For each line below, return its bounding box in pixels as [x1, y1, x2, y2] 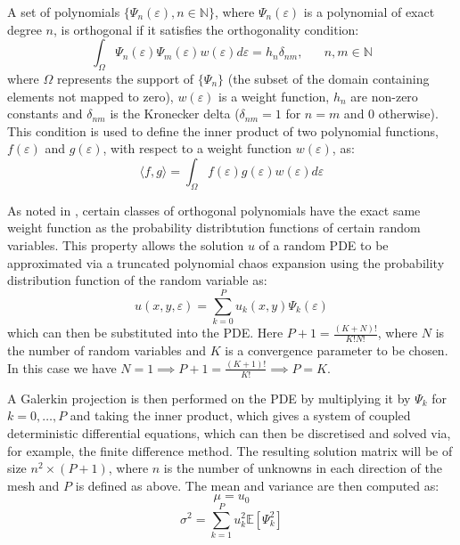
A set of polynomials [7, 3, 120, 20]
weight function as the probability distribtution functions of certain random [7, 218, 421, 237]
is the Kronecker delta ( [110, 104, 240, 123]
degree [7, 20, 42, 38]
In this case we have [7, 358, 117, 377]
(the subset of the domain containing [227, 69, 430, 87]
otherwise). [378, 104, 439, 123]
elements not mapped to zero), [7, 86, 174, 105]
